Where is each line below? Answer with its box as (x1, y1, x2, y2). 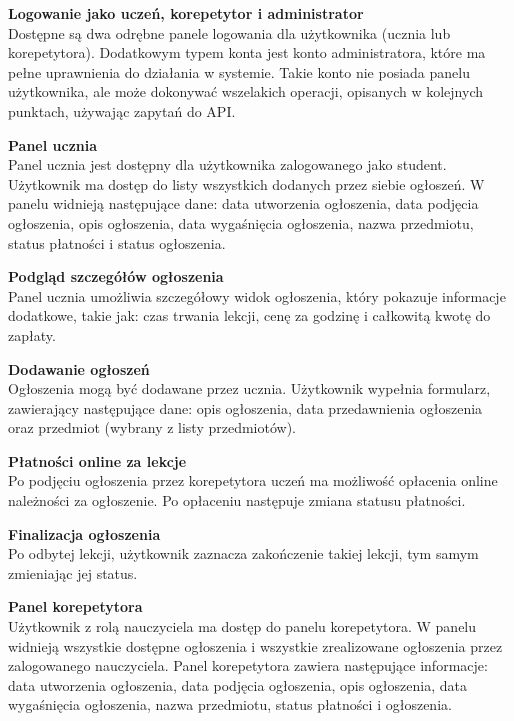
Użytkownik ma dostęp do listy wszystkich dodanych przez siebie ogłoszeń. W (8, 173, 485, 194)
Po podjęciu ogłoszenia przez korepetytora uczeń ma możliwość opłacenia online (8, 470, 498, 491)
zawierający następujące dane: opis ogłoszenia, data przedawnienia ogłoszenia (8, 397, 483, 418)
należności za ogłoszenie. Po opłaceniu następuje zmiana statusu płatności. (8, 490, 466, 511)
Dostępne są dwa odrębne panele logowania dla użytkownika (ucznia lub (8, 22, 451, 43)
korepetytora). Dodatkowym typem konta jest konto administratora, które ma (8, 42, 486, 63)
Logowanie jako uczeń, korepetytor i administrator (8, 3, 364, 23)
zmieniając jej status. (8, 562, 138, 583)
